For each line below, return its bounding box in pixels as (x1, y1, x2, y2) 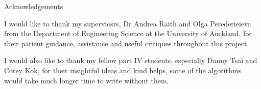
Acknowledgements (4, 1, 63, 11)
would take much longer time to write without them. (4, 75, 169, 85)
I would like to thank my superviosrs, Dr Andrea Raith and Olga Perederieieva (4, 18, 251, 28)
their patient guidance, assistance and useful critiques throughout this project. (4, 38, 249, 48)
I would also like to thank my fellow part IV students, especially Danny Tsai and (4, 55, 257, 66)
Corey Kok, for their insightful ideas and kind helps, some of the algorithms (4, 65, 242, 75)
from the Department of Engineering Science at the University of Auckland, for (4, 28, 252, 39)
